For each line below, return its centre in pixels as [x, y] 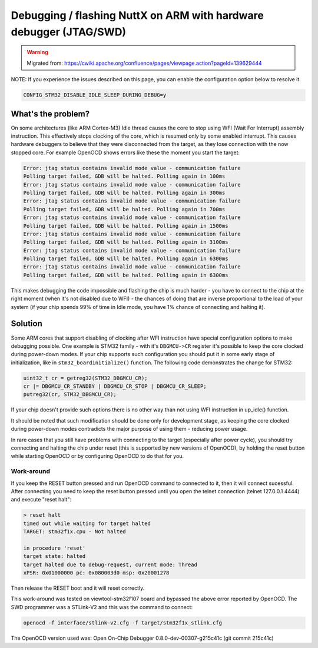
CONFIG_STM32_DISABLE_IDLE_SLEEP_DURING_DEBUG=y [95, 95]
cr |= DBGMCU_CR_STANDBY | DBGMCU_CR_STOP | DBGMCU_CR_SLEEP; [115, 386]
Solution [26, 324]
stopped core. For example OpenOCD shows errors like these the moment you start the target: [125, 152]
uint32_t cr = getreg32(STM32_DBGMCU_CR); [85, 378]
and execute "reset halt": [41, 500]
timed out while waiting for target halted [87, 523]
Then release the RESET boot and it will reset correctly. [78, 588]
